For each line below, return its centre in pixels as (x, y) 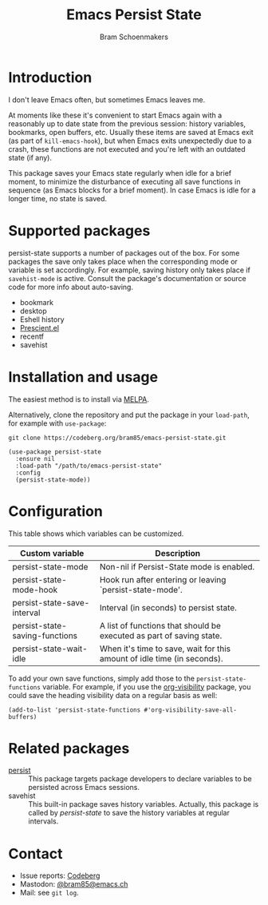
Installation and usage (83, 377)
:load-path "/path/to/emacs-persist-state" (89, 466)
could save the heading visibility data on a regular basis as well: (113, 695)
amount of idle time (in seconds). (161, 658)
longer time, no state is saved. (58, 198)
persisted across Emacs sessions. (84, 788)
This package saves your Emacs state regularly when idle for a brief (120, 173)
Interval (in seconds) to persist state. (168, 607)
